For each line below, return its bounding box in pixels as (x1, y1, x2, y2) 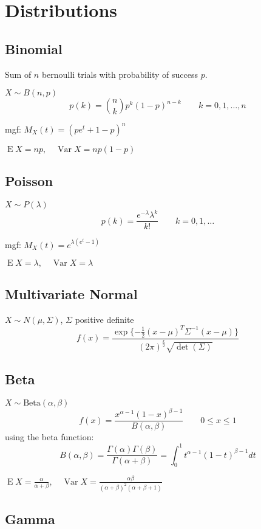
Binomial (5, 39, 63, 58)
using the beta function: (5, 430, 94, 443)
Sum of (5, 67, 32, 80)
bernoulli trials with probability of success (41, 67, 198, 80)
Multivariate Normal (5, 284, 138, 303)
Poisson (5, 171, 53, 190)
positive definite (75, 313, 134, 325)
